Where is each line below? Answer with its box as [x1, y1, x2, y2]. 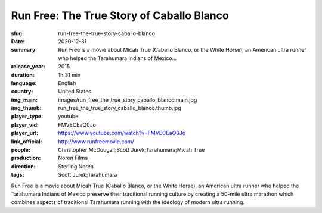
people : [11, 146, 31, 154]
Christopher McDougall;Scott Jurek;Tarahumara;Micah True [58, 146, 205, 154]
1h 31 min [58, 71, 81, 79]
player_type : [11, 113, 44, 120]
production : [11, 155, 41, 162]
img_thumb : [11, 105, 42, 112]
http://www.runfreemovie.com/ [58, 137, 134, 145]
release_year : [11, 63, 46, 70]
